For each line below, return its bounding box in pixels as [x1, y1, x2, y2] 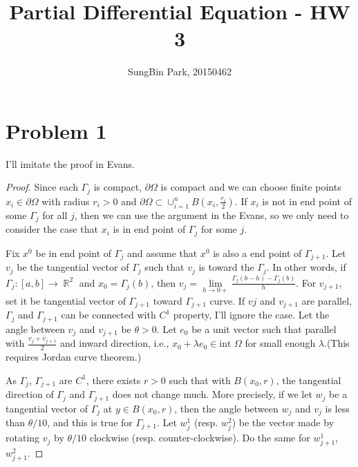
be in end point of [35, 245, 112, 260]
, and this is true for [47, 414, 133, 429]
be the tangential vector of [17, 260, 129, 274]
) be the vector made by [232, 414, 335, 429]
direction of [6, 387, 54, 401]
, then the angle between [174, 401, 279, 415]
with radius [41, 193, 90, 208]
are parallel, [301, 293, 352, 307]
